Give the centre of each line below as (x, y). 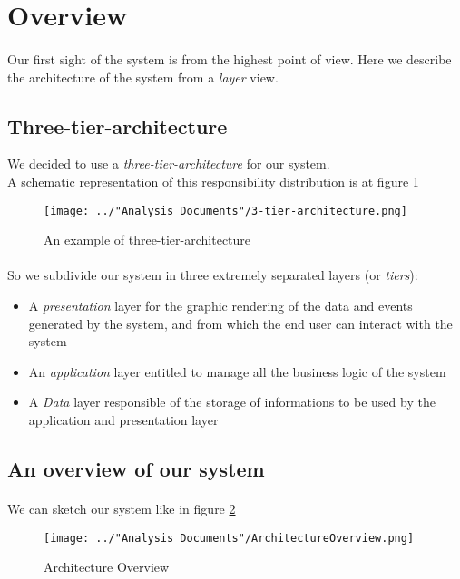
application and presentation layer (123, 419)
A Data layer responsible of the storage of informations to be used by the (232, 402)
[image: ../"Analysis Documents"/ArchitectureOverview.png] (229, 538)
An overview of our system (136, 468)
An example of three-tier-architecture (147, 240)
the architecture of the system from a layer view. (143, 77)
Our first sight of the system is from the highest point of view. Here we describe (230, 58)
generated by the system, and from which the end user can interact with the (240, 323)
